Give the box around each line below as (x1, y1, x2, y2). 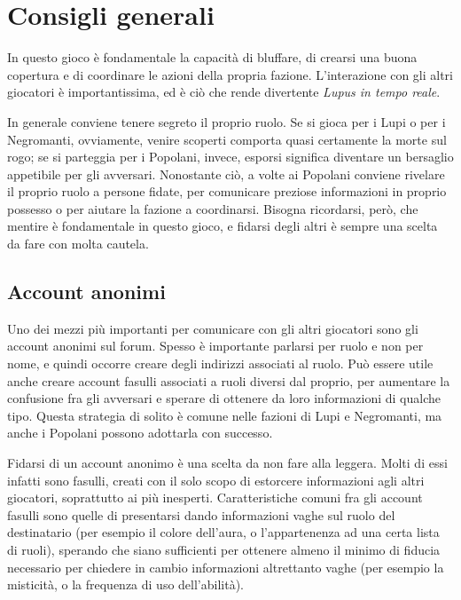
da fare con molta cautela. (7, 234, 149, 253)
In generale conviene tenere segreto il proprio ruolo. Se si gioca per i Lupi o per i (7, 112, 446, 130)
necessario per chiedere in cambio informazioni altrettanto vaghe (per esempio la (7, 557, 444, 576)
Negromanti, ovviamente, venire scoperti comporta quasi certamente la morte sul (7, 130, 447, 148)
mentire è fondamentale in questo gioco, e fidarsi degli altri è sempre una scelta (7, 217, 438, 235)
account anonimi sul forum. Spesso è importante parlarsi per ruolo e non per (7, 336, 424, 355)
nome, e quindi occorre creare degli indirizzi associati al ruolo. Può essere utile (7, 354, 434, 373)
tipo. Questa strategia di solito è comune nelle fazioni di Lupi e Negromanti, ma (7, 406, 442, 424)
